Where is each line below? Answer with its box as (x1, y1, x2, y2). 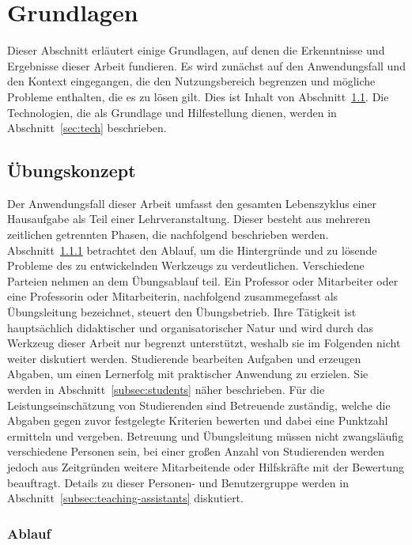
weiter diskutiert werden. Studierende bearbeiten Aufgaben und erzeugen (7, 350, 361, 366)
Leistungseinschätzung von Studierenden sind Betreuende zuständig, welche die (7, 396, 391, 413)
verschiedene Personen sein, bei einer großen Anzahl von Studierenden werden (7, 443, 385, 460)
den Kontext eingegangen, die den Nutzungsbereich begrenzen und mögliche (7, 73, 376, 89)
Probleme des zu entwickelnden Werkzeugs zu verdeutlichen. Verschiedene (7, 257, 365, 274)
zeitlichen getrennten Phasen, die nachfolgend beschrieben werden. (7, 226, 329, 243)
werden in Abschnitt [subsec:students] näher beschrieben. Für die (7, 381, 325, 398)
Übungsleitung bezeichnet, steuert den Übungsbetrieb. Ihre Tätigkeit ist (7, 304, 357, 320)
